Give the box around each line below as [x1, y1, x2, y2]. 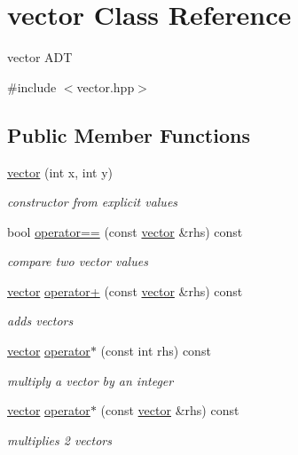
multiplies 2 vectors [7, 430, 112, 449]
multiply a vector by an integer [7, 371, 174, 389]
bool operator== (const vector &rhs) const [7, 222, 243, 240]
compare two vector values [7, 252, 148, 271]
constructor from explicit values [7, 192, 178, 211]
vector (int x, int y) [7, 162, 114, 181]
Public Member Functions [7, 121, 250, 148]
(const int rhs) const [100, 341, 211, 360]
